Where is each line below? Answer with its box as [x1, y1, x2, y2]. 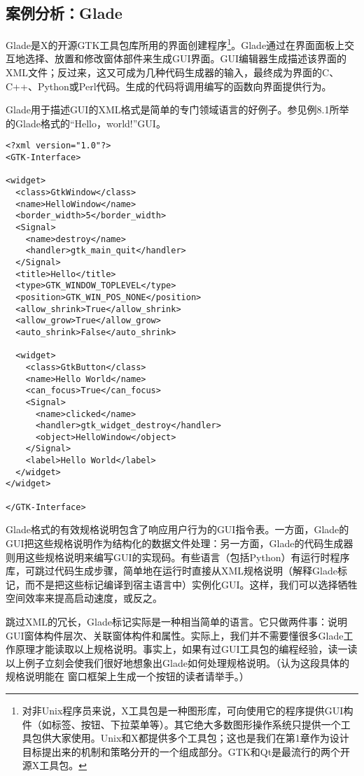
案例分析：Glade [6, 2, 122, 24]
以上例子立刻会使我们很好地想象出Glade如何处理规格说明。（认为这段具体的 [6, 655, 349, 670]
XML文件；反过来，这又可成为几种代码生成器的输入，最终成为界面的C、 [6, 65, 339, 80]
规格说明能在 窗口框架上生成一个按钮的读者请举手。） [6, 669, 249, 684]
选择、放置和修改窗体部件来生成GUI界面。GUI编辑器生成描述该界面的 [24, 51, 347, 66]
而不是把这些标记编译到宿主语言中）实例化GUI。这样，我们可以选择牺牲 [24, 577, 358, 591]
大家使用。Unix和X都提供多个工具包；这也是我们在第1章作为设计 [51, 731, 349, 745]
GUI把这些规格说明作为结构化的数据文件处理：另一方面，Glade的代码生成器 [6, 536, 353, 551]
